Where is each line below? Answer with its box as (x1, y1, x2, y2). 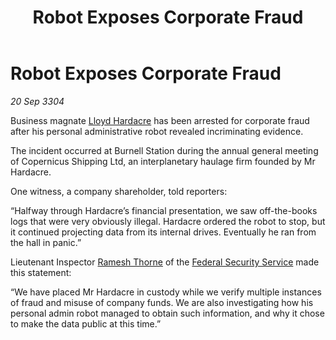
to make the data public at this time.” (10, 317, 162, 330)
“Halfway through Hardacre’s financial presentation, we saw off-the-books (10, 204, 318, 216)
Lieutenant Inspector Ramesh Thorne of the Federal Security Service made (10, 256, 320, 268)
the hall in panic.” (10, 236, 82, 248)
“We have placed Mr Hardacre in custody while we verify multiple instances (10, 286, 322, 298)
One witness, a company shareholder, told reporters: (10, 185, 228, 197)
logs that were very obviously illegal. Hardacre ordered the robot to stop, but (10, 215, 326, 227)
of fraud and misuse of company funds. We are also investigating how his (10, 296, 314, 308)
